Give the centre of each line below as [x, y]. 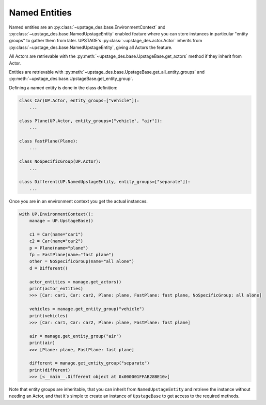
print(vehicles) [48, 316]
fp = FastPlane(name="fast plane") [71, 255]
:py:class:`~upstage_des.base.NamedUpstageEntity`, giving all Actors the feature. [91, 47]
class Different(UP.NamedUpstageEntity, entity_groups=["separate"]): [105, 182]
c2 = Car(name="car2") [56, 241]
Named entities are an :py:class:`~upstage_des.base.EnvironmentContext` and [87, 27]
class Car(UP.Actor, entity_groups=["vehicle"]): [79, 100]
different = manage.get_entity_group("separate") [89, 363]
